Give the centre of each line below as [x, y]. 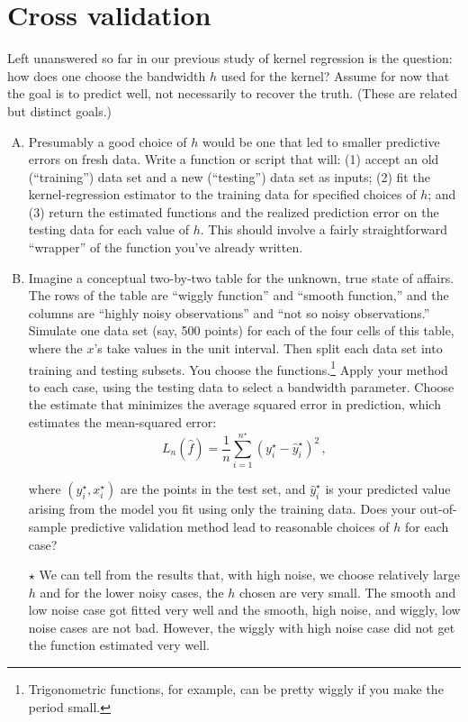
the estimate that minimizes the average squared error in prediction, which [234, 404]
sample [47, 526]
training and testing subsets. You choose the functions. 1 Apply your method [238, 368]
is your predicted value [388, 489]
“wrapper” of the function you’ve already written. [166, 247]
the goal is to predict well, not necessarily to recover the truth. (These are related [233, 93]
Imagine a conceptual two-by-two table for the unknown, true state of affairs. [241, 277]
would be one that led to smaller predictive [321, 141]
